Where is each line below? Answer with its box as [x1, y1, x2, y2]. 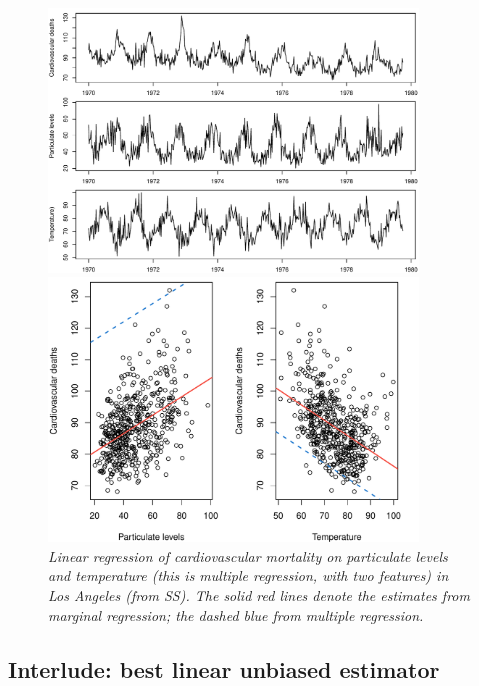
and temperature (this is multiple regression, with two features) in [48, 565, 449, 586]
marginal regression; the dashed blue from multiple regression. [48, 604, 424, 625]
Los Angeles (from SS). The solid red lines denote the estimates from [48, 585, 470, 606]
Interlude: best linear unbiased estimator [8, 653, 440, 684]
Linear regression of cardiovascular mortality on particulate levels [48, 545, 448, 566]
